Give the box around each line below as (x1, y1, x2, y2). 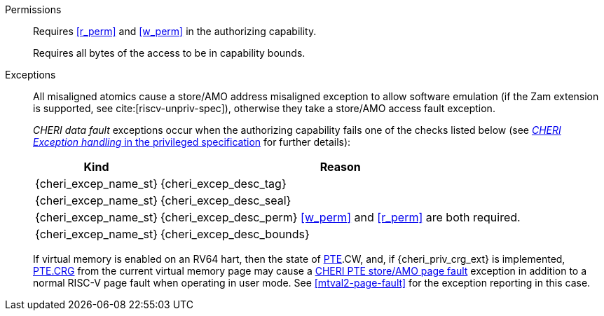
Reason (320, 160, 361, 174)
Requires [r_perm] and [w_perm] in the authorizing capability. (33, 25, 317, 37)
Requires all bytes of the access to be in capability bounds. (33, 47, 306, 59)
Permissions (5, 4, 62, 15)
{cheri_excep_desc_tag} (160, 177, 287, 191)
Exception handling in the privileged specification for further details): (33, 136, 351, 148)
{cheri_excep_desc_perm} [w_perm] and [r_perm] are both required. (160, 210, 521, 224)
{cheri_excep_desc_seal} (160, 193, 291, 207)
